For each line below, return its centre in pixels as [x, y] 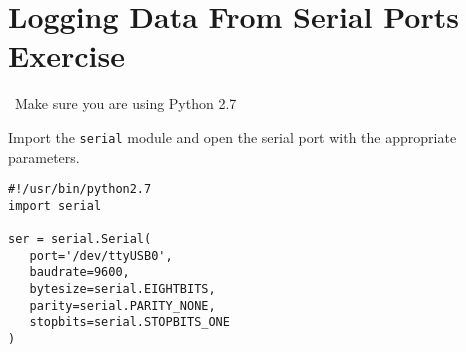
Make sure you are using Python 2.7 [125, 103]
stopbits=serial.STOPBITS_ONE [129, 322]
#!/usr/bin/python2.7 [80, 189]
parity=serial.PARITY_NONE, [122, 305]
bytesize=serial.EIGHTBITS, [122, 289]
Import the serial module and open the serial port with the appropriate [232, 136]
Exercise [66, 55]
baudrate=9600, [79, 272]
